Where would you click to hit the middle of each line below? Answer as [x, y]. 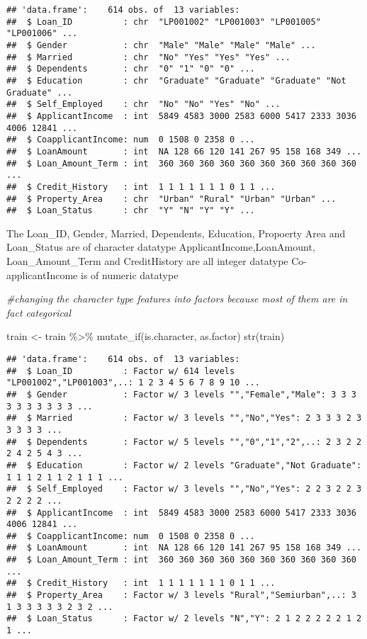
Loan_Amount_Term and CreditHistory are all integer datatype [147, 261]
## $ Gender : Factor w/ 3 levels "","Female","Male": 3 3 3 [181, 394]
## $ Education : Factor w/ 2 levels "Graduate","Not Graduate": [184, 465]
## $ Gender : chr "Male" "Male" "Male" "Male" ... [161, 45]
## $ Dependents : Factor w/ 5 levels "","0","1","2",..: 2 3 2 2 [184, 442]
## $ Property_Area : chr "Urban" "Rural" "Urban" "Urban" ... [171, 199]
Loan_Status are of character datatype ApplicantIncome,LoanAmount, [161, 247]
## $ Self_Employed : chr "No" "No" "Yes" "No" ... [143, 104]
